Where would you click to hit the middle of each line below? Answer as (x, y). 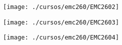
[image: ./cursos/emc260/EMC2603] (61, 22)
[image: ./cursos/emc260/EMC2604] (61, 38)
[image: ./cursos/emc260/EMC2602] (61, 7)
